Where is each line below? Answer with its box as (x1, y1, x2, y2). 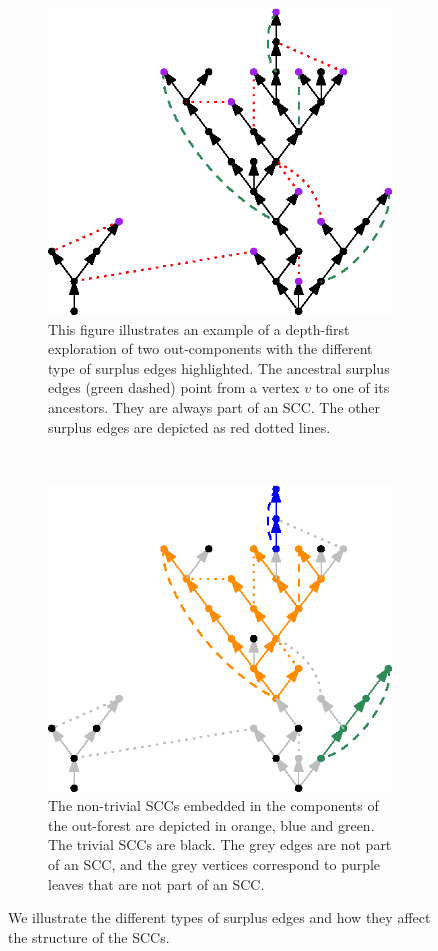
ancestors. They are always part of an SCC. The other (48, 396, 381, 417)
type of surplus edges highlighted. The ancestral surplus (48, 357, 390, 378)
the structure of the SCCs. (8, 926, 170, 947)
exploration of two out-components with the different (48, 338, 373, 359)
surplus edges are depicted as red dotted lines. (48, 416, 331, 437)
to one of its (315, 377, 390, 398)
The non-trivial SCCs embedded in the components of (48, 795, 379, 816)
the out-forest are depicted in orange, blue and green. (48, 814, 375, 835)
